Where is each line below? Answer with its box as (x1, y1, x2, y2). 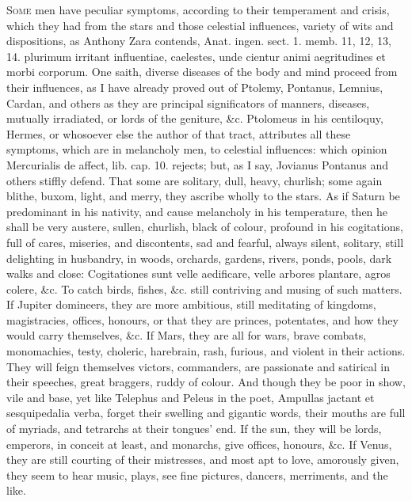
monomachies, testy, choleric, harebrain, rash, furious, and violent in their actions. (6, 343, 406, 359)
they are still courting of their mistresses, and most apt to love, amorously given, (6, 451, 399, 468)
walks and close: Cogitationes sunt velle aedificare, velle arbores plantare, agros (6, 265, 391, 282)
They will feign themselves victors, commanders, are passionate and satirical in (6, 358, 391, 374)
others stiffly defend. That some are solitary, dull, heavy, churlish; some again (6, 172, 383, 188)
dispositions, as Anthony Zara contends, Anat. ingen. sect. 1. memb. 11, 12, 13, (6, 32, 391, 49)
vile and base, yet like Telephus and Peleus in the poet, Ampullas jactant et (6, 389, 375, 405)
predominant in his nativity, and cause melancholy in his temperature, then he (6, 203, 388, 219)
